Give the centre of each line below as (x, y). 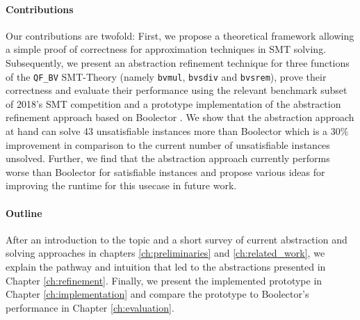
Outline (24, 213)
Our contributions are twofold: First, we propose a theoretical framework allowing (180, 35)
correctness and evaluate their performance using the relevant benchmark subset (177, 90)
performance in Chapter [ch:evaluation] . (90, 307)
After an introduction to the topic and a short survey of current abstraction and (177, 239)
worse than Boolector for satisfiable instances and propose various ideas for (165, 171)
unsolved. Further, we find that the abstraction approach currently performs (168, 158)
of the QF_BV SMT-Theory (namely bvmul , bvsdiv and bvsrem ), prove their (166, 76)
